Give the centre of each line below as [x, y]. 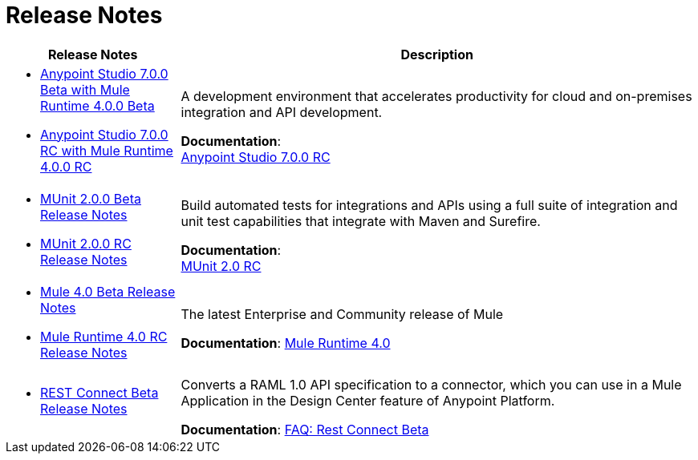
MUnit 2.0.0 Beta [91, 198]
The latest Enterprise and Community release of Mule [342, 314]
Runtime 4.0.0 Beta [97, 105]
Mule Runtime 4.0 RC [104, 336]
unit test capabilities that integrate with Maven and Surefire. [361, 221]
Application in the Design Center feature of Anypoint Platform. [368, 400]
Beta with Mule [85, 89]
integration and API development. [282, 112]
